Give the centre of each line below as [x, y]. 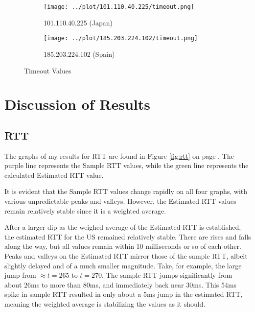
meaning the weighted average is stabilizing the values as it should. [105, 303]
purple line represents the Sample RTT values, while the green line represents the [127, 165]
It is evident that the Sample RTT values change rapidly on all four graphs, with [126, 191]
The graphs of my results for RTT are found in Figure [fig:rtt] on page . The [119, 156]
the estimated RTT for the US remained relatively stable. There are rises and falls [128, 236]
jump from [20, 275]
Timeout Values [48, 70]
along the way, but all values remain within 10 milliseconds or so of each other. [123, 246]
